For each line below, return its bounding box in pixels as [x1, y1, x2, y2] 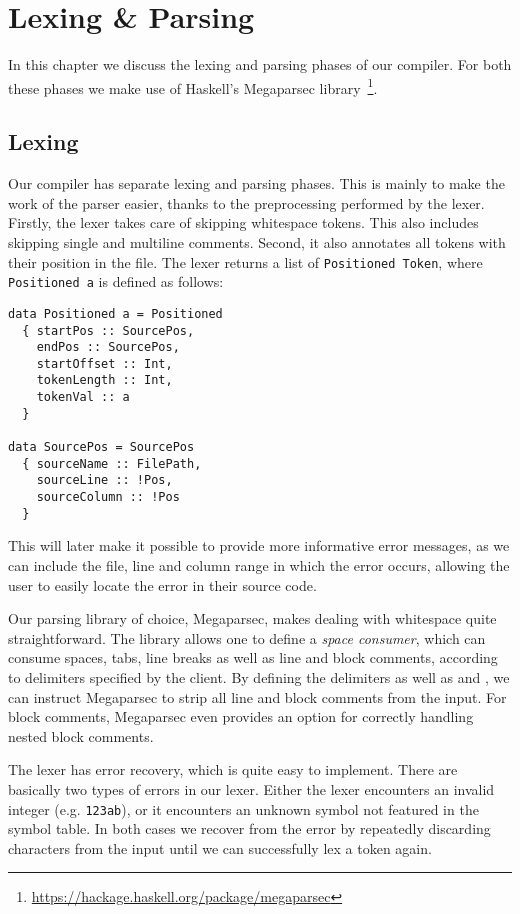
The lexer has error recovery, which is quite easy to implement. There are [8, 759, 458, 780]
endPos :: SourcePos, [36, 340, 180, 355]
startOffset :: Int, [36, 356, 173, 371]
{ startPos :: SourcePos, [22, 323, 195, 338]
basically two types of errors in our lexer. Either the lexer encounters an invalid [8, 778, 495, 799]
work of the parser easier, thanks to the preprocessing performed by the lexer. [8, 192, 485, 213]
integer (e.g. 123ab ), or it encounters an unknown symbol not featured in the [8, 798, 479, 819]
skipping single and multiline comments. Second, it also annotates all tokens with [8, 231, 506, 252]
